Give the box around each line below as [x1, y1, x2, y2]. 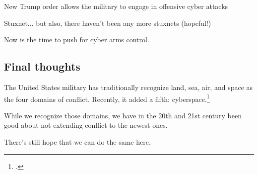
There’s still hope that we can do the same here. [4, 137, 151, 147]
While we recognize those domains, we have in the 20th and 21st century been [4, 110, 242, 120]
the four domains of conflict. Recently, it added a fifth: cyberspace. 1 [4, 92, 210, 104]
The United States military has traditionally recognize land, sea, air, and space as [4, 82, 253, 92]
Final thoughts [4, 59, 80, 74]
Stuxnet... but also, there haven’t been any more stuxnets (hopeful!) [4, 17, 211, 28]
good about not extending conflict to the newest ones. [4, 120, 168, 130]
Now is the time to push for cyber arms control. [4, 34, 149, 45]
